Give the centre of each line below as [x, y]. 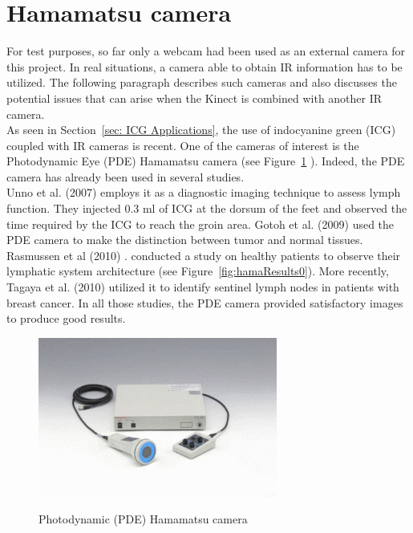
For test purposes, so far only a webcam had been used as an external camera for [206, 51]
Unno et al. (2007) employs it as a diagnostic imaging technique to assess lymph [204, 192]
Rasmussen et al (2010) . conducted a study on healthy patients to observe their [204, 255]
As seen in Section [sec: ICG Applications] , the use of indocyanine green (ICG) [201, 130]
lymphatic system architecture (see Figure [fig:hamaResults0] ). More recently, [198, 271]
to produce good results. [66, 318]
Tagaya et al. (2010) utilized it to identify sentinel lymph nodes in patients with [203, 287]
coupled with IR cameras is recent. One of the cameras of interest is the [183, 145]
